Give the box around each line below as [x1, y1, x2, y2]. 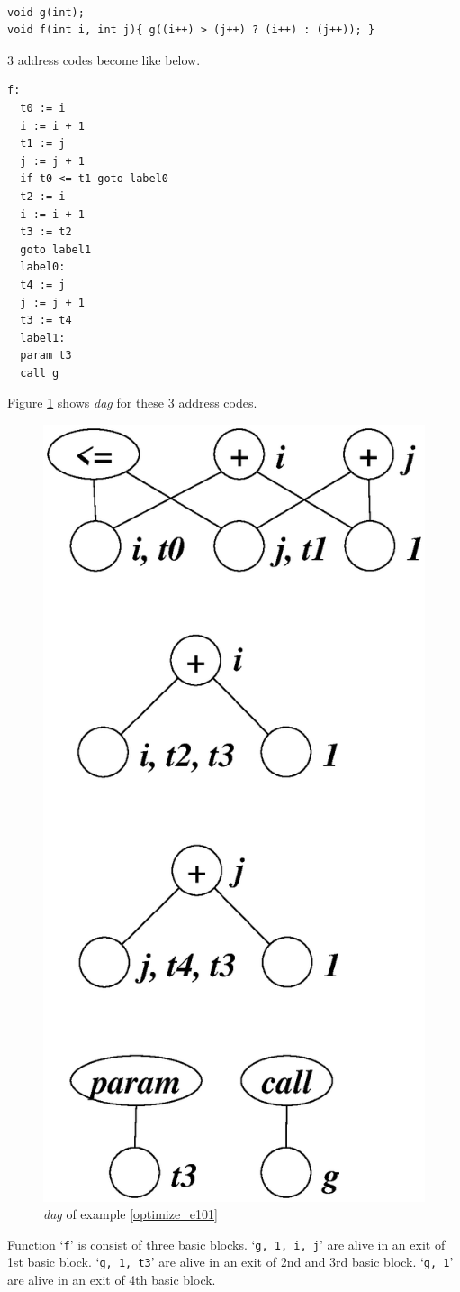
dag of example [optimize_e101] [43, 1205, 218, 1223]
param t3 [20, 349, 72, 362]
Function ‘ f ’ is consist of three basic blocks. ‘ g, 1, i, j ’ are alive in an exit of [7, 1234, 446, 1253]
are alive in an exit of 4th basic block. [7, 1270, 216, 1289]
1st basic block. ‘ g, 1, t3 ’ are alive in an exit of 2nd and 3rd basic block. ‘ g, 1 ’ [7, 1252, 454, 1271]
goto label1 [20, 243, 92, 256]
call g [20, 366, 59, 380]
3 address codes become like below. [7, 50, 201, 69]
